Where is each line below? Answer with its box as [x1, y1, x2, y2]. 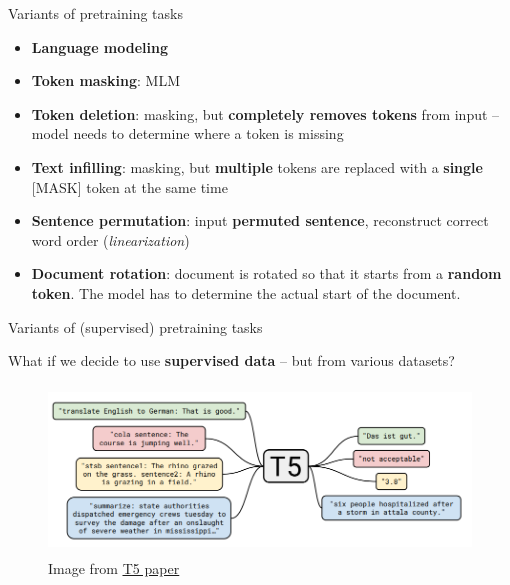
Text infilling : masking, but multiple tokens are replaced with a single [31, 156, 483, 177]
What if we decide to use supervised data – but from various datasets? [8, 350, 455, 371]
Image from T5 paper [48, 558, 180, 579]
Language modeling [31, 36, 169, 57]
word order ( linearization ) [31, 229, 190, 250]
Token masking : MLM [31, 70, 180, 91]
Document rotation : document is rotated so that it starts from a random [31, 263, 502, 284]
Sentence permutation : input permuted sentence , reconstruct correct [31, 210, 489, 231]
